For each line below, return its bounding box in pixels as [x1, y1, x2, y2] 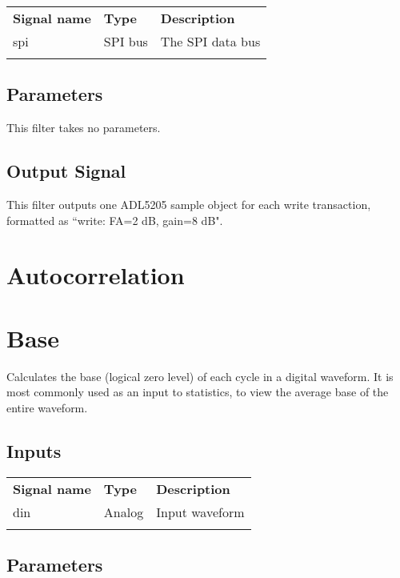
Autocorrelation [6, 259, 185, 291]
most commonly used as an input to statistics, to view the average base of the [6, 383, 389, 400]
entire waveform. [6, 399, 88, 415]
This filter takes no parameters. [6, 119, 161, 136]
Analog [103, 502, 144, 521]
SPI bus [103, 32, 148, 50]
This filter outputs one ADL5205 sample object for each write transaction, [6, 196, 371, 212]
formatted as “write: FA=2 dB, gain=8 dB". [6, 211, 223, 228]
